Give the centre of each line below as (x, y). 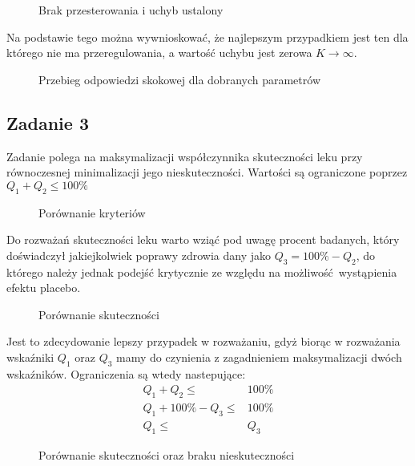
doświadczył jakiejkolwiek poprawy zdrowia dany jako (139, 255)
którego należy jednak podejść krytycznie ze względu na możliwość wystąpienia (202, 271)
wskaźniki (30, 357)
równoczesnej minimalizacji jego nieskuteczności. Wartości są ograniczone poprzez (207, 172)
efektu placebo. (44, 288)
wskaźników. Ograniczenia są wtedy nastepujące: (126, 373)
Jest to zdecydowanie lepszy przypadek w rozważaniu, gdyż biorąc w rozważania (203, 341)
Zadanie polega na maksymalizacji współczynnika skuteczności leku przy (185, 156)
